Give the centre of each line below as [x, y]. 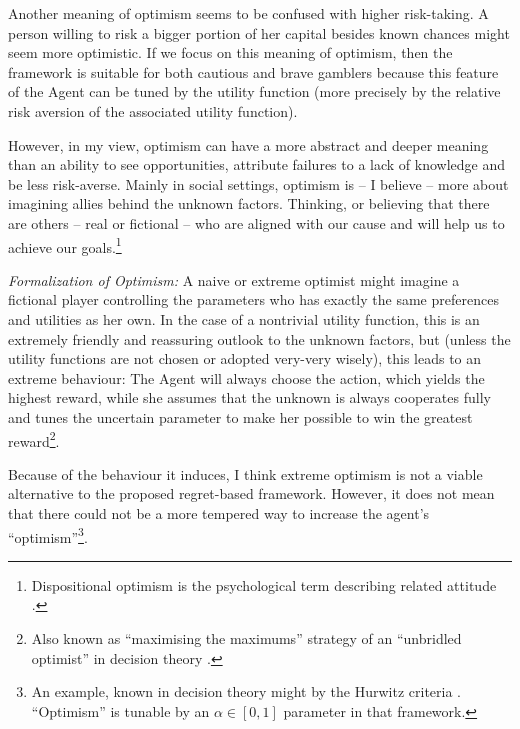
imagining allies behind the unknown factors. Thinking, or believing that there [249, 203]
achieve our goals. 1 [65, 245]
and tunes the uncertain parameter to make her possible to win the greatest [240, 416]
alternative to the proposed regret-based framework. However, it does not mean [251, 493]
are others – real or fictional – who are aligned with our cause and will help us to [256, 222]
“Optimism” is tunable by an [120, 710]
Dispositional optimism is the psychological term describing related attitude [264, 584]
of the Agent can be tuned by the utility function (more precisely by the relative [254, 91]
